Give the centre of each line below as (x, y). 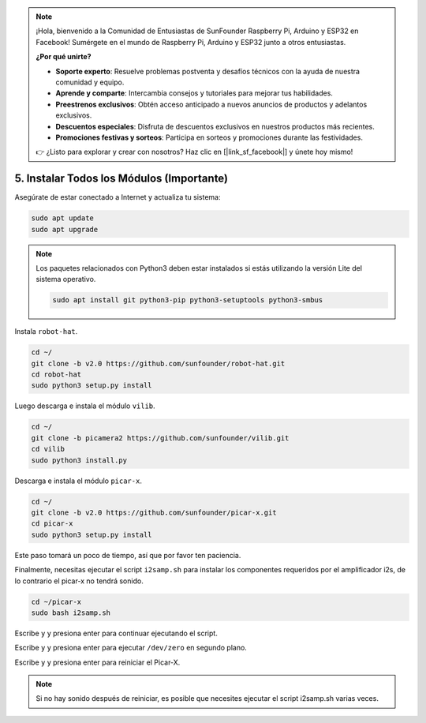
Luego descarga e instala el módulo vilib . (85, 406)
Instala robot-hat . (46, 332)
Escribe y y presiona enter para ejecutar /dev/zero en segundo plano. (131, 648)
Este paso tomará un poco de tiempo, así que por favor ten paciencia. (128, 555)
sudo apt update (63, 218)
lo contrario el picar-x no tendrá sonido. (79, 581)
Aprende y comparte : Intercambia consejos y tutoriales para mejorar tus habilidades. (194, 93)
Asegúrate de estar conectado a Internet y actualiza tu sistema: (118, 197)
